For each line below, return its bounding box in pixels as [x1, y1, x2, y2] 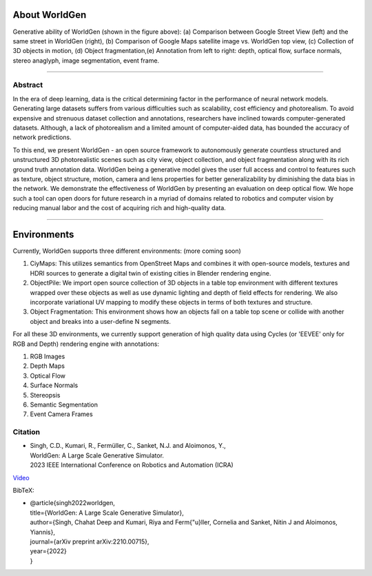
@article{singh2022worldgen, [30, 499, 115, 507]
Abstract [12, 80, 43, 90]
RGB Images [30, 352, 65, 360]
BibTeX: [12, 486, 34, 494]
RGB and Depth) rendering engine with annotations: [12, 340, 160, 348]
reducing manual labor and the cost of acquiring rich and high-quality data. [12, 204, 227, 212]
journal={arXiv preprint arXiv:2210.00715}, [30, 537, 149, 546]
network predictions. [12, 133, 72, 141]
